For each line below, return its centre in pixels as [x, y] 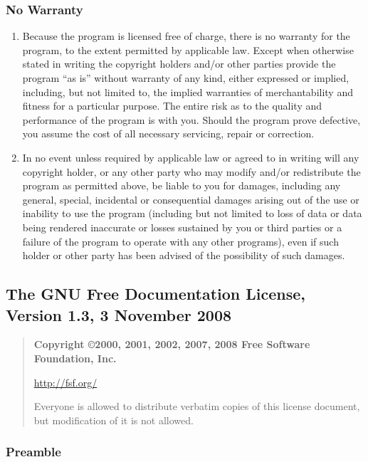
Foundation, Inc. [75, 358]
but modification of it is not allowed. [114, 420]
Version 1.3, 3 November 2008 [119, 314]
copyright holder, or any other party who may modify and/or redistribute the [191, 171]
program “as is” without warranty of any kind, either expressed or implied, [186, 78]
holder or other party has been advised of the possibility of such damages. [184, 255]
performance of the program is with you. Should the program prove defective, [191, 119]
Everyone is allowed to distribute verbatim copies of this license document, [197, 406]
